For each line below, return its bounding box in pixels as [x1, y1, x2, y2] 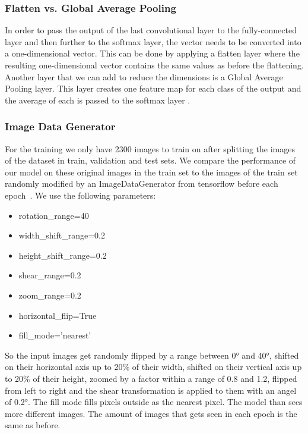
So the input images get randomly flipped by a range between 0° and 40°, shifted [5, 349, 299, 361]
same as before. [5, 419, 61, 431]
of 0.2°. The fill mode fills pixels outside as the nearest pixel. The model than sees [5, 396, 303, 408]
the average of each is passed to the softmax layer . [5, 93, 190, 106]
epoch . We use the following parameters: [5, 189, 156, 201]
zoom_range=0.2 [18, 288, 81, 301]
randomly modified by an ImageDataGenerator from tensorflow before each [5, 177, 278, 190]
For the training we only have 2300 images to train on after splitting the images [5, 142, 296, 155]
